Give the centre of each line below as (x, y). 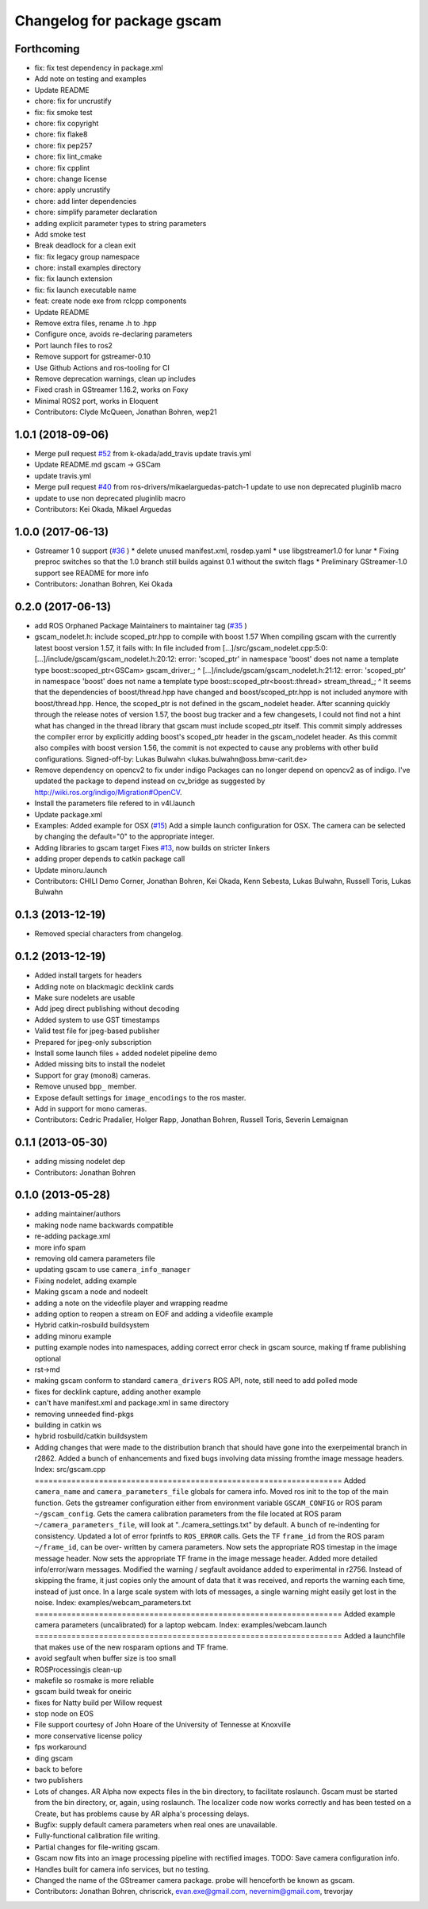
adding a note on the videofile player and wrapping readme (131, 1303)
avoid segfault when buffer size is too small (105, 1658)
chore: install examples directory (88, 268)
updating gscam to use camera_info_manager (113, 1269)
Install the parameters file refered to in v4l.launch (115, 803)
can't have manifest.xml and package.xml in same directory (132, 1403)
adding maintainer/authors (78, 1214)
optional (48, 1358)
